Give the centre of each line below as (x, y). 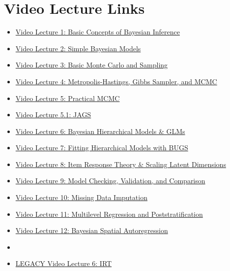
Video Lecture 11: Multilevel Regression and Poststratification (109, 214)
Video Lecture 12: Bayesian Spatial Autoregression (92, 230)
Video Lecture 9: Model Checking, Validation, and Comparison (110, 181)
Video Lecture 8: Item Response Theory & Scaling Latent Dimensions (121, 164)
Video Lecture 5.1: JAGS (53, 115)
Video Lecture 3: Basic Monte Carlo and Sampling (92, 65)
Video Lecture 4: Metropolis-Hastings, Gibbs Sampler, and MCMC (116, 81)
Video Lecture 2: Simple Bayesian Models (78, 48)
